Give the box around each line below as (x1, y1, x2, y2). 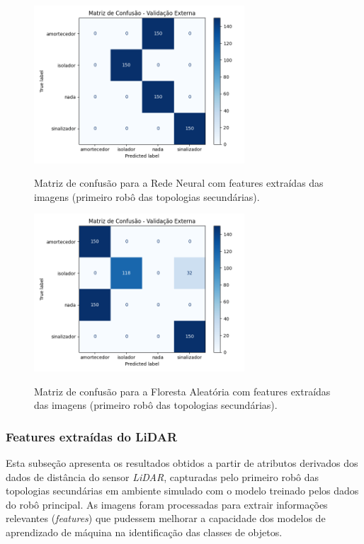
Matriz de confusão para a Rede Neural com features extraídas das (34, 175, 324, 190)
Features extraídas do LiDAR (6, 427, 178, 445)
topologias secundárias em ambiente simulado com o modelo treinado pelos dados (6, 483, 359, 498)
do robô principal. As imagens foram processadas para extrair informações (6, 497, 328, 511)
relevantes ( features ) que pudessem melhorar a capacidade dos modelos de (6, 511, 326, 526)
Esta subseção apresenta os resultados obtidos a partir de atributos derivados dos (6, 455, 358, 470)
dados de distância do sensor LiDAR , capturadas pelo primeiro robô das (6, 469, 319, 484)
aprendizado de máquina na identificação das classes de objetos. (6, 524, 283, 539)
